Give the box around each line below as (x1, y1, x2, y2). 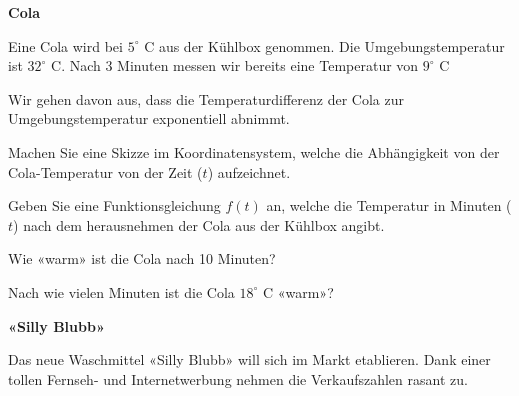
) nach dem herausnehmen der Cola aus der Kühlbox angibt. (13, 214, 385, 235)
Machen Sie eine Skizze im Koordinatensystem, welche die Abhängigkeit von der (8, 141, 500, 162)
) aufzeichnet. (207, 161, 291, 182)
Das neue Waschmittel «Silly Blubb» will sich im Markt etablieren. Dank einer (8, 349, 491, 370)
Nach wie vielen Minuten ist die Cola (8, 281, 235, 302)
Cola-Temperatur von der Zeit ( (8, 161, 203, 182)
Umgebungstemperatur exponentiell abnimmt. (8, 108, 290, 129)
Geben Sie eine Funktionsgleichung (8, 195, 221, 216)
